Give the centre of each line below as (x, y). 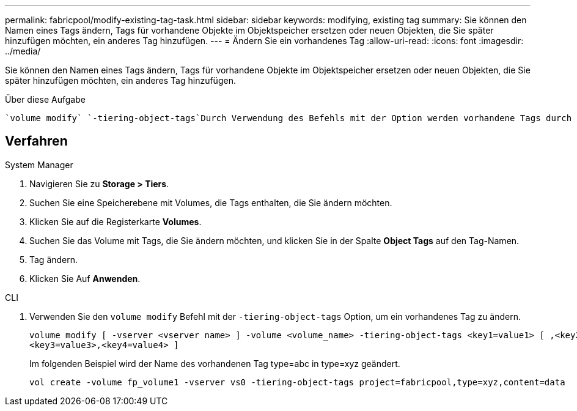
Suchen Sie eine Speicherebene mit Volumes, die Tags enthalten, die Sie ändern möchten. (211, 202)
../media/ (23, 51)
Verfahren (36, 141)
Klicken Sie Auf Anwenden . (85, 278)
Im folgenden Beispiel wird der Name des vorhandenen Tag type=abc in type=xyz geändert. (215, 363)
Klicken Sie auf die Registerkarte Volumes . (116, 221)
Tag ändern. (54, 259)
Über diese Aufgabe (45, 99)
